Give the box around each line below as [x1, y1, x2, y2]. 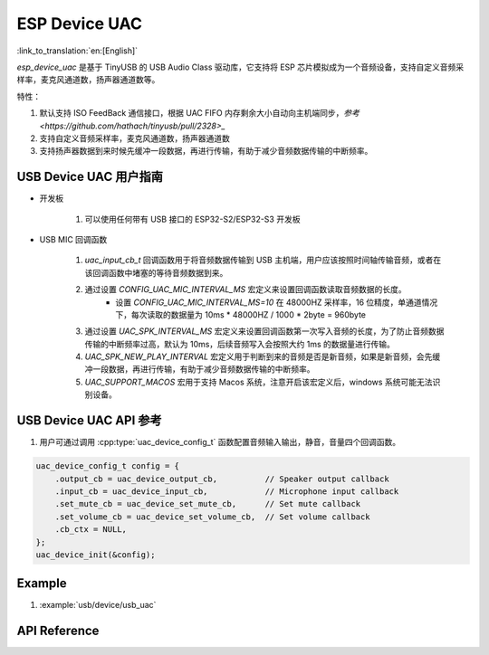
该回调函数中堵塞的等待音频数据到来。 [84, 267, 228, 278]
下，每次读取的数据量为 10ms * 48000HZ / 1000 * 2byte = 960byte [115, 309, 367, 320]
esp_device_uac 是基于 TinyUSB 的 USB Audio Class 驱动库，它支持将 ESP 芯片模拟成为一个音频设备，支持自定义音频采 [16, 62, 465, 72]
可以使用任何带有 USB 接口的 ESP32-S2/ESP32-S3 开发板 [84, 214, 301, 224]
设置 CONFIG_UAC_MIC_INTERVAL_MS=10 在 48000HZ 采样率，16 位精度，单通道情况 [115, 297, 438, 308]
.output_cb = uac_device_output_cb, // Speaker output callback [54, 473, 389, 484]
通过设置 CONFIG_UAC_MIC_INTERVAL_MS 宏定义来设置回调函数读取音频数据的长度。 [84, 284, 407, 295]
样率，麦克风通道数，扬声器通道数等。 [16, 74, 160, 85]
